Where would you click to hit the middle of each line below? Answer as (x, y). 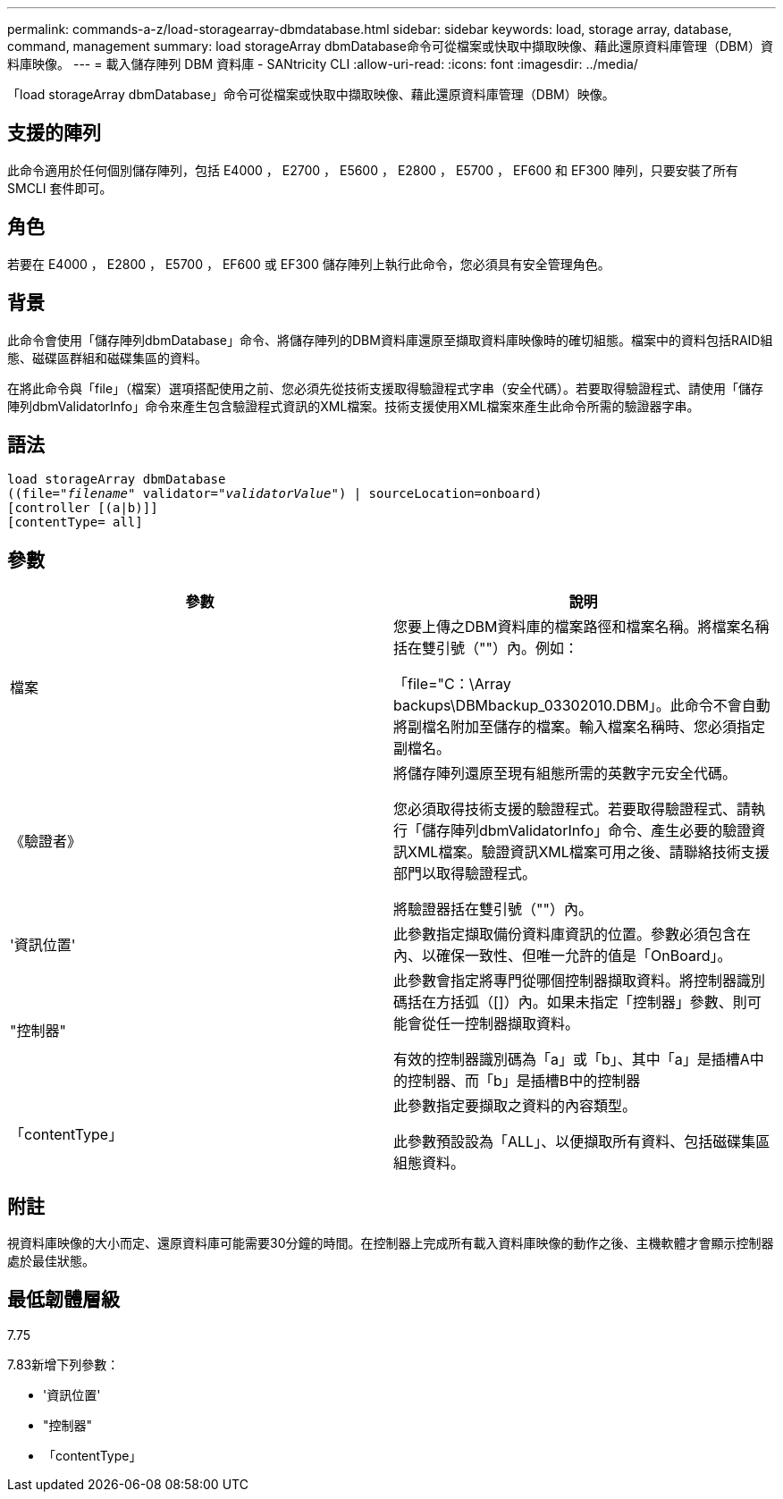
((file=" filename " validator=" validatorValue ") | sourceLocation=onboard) (275, 494)
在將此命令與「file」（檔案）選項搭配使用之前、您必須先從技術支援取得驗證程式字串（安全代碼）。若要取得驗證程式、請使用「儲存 (386, 388)
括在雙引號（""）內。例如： (486, 648)
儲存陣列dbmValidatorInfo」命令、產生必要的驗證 (587, 831)
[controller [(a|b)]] (83, 508)
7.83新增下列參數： (63, 1364)
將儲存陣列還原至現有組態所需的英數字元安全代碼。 (565, 774)
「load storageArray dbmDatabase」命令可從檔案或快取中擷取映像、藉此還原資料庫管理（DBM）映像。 (311, 94)
